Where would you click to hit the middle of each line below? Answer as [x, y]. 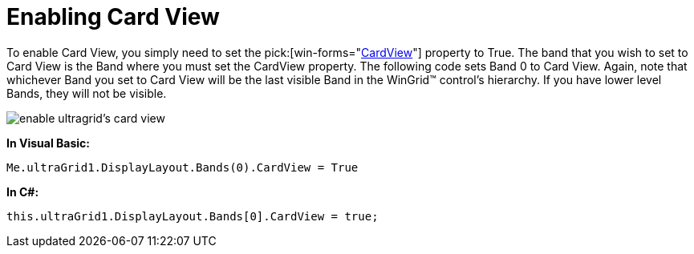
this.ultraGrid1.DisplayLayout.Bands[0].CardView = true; [193, 216]
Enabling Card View [113, 17]
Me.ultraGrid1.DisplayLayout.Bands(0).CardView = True [183, 167]
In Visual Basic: [48, 143]
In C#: [23, 192]
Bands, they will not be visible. [87, 93]
